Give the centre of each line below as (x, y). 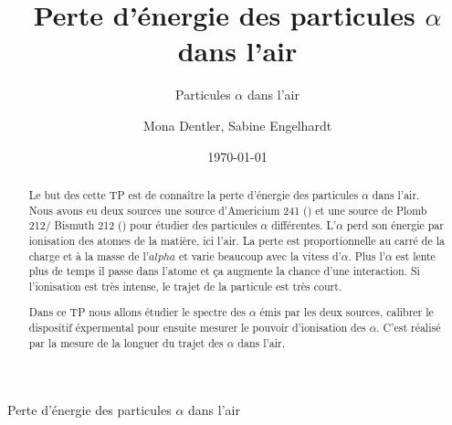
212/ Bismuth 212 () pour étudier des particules (143, 225)
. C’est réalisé (409, 328)
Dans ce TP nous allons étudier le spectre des (137, 312)
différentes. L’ (304, 225)
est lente (415, 255)
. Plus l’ (367, 255)
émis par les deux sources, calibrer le (347, 312)
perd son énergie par (395, 225)
